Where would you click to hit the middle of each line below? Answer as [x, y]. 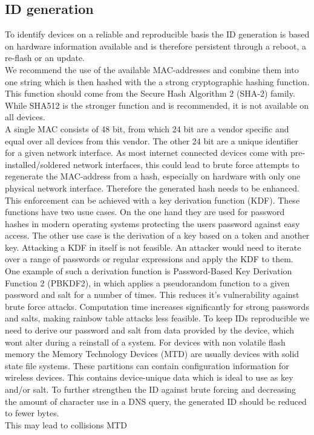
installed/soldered [38, 164]
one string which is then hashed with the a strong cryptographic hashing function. [157, 81]
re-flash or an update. [45, 58]
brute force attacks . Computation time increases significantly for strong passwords [157, 306]
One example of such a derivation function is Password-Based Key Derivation [149, 271]
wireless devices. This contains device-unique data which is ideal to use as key [149, 377]
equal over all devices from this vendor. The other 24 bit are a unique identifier [152, 140]
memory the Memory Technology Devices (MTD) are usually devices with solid [152, 354]
